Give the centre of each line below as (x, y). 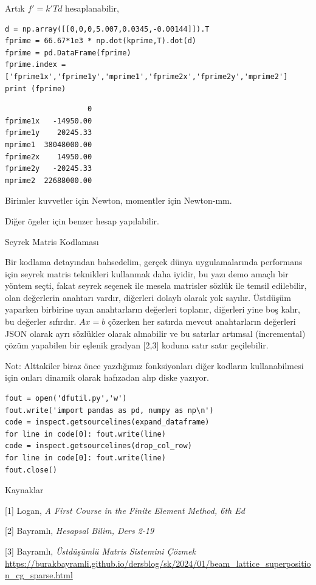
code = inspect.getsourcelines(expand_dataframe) (107, 422)
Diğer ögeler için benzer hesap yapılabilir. (82, 220)
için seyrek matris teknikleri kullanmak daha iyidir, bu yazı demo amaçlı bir (147, 273)
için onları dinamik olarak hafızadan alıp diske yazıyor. (107, 377)
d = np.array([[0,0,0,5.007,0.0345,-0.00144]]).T (107, 29)
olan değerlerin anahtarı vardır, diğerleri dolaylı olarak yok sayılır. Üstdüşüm (148, 297)
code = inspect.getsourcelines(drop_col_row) (98, 446)
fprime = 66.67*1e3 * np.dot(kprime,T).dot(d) (101, 41)
